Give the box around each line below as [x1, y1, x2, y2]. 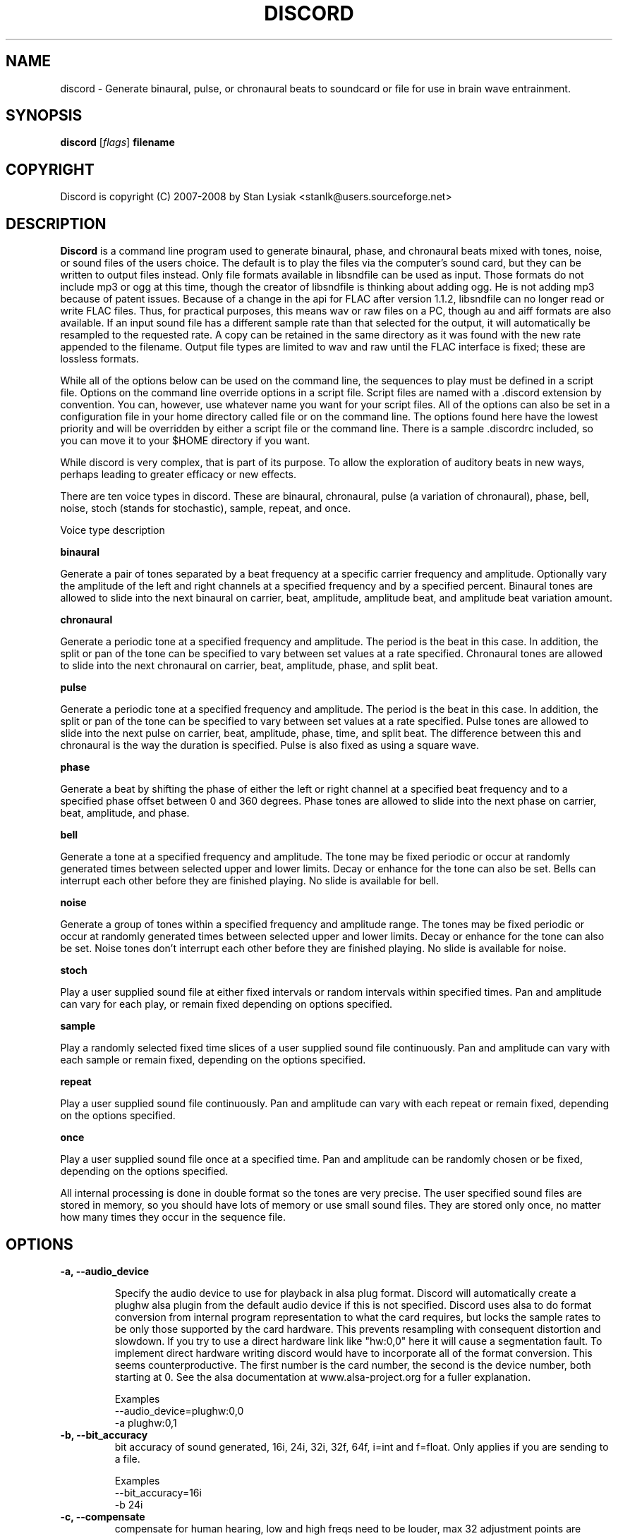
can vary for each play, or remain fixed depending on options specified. [60, 998, 393, 1011]
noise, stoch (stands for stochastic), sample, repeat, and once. [60, 502, 351, 515]
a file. [114, 1452, 140, 1465]
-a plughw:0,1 [114, 1416, 177, 1429]
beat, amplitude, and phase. [60, 807, 190, 819]
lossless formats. [60, 353, 139, 365]
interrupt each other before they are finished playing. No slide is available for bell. [60, 874, 440, 887]
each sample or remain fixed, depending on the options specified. [60, 1054, 366, 1066]
